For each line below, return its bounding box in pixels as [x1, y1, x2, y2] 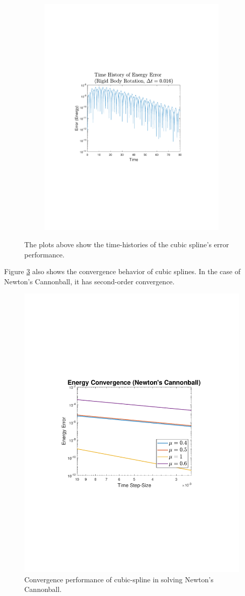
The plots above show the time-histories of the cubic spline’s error [24, 239, 229, 249]
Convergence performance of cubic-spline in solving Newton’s [24, 574, 214, 584]
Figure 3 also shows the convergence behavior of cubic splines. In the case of [4, 266, 240, 277]
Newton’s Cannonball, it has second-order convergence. [4, 276, 175, 286]
